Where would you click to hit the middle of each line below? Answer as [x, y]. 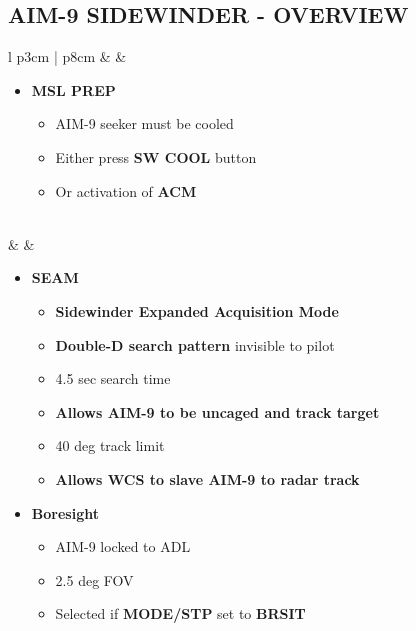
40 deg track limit [110, 445]
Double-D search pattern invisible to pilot [195, 344]
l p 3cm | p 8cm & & [67, 56]
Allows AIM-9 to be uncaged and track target [217, 411]
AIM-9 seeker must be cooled [144, 123]
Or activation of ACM [126, 190]
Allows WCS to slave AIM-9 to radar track [207, 478]
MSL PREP [73, 89]
